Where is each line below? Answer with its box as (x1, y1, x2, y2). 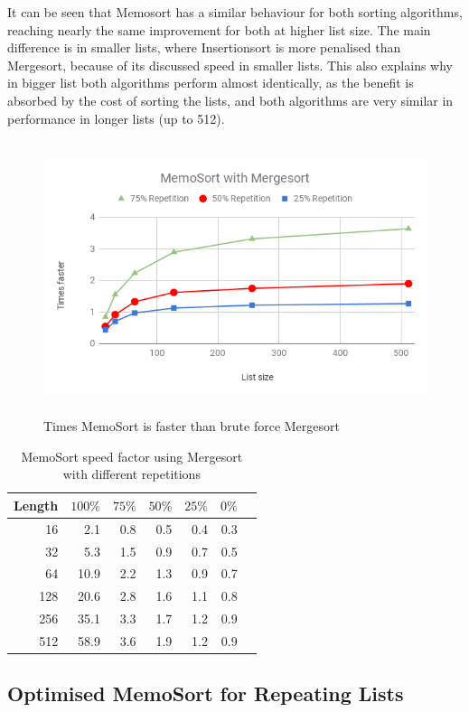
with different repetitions (62, 464, 201, 483)
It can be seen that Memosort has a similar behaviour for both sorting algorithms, (7, 3, 463, 21)
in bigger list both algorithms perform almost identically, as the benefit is (7, 73, 414, 92)
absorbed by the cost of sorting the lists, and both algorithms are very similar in (7, 90, 454, 109)
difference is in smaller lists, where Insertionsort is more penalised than (7, 38, 401, 57)
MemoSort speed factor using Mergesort (21, 446, 243, 465)
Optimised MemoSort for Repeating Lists (7, 679, 404, 707)
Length (14, 495, 59, 514)
